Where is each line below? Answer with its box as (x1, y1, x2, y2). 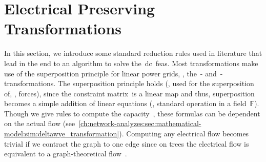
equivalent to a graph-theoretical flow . (4, 148, 127, 159)
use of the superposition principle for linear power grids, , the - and (4, 68, 217, 78)
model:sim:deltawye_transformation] (4, 128, 119, 139)
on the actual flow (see (4, 118, 75, 129)
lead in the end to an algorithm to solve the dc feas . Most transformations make (4, 57, 258, 68)
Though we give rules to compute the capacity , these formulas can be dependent (4, 108, 260, 118)
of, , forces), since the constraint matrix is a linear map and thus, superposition (4, 88, 255, 98)
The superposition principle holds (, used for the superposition (57, 78, 254, 89)
